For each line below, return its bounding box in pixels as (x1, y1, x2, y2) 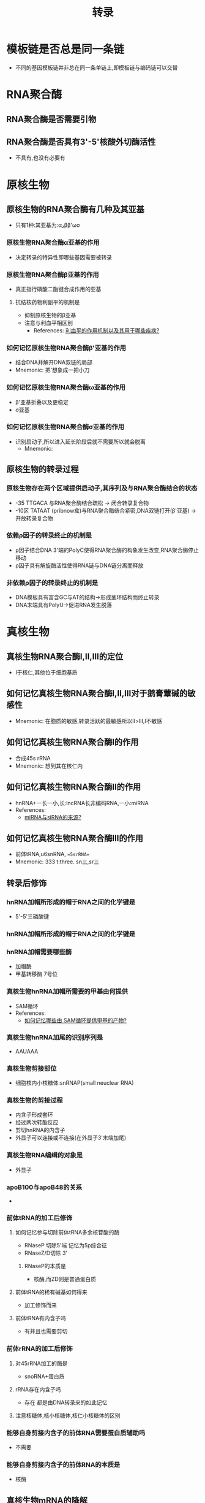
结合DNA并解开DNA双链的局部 (15, 359, 93, 366)
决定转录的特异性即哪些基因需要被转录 (15, 253, 112, 261)
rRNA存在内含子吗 (15, 1385, 61, 1393)
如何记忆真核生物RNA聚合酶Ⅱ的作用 (6, 782, 141, 792)
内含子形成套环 (15, 1111, 53, 1119)
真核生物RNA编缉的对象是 (6, 1151, 83, 1160)
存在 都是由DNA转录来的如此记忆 (24, 1399, 108, 1406)
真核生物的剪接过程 (6, 1096, 63, 1104)
